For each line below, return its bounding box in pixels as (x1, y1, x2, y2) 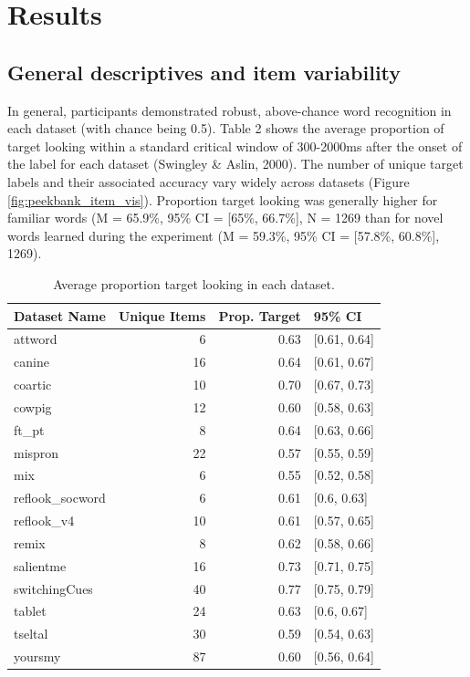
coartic (14, 375, 52, 394)
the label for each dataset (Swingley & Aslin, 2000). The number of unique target (7, 154, 464, 173)
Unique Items (118, 306, 206, 325)
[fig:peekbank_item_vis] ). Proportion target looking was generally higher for (7, 190, 438, 209)
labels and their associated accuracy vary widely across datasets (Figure (7, 172, 410, 191)
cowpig (14, 397, 52, 416)
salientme (14, 556, 67, 575)
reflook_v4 (14, 511, 75, 530)
